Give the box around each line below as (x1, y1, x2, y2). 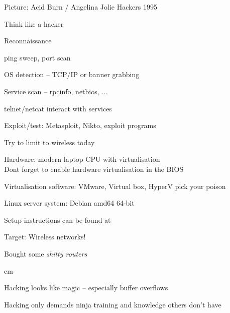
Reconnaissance (4, 35, 52, 46)
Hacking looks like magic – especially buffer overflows (4, 282, 168, 293)
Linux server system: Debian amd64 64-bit (4, 198, 135, 208)
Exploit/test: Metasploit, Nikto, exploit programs (4, 120, 156, 131)
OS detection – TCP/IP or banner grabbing (4, 69, 140, 80)
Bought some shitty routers (4, 248, 87, 259)
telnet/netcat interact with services (4, 103, 112, 113)
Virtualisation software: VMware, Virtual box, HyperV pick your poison (4, 180, 226, 191)
